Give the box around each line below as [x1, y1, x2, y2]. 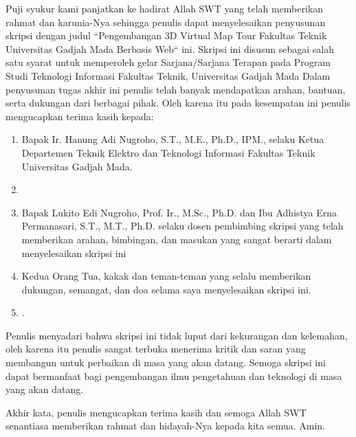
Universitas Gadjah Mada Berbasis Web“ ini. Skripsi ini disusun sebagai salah [5, 41, 334, 56]
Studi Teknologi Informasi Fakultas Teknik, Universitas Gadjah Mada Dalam [5, 68, 331, 82]
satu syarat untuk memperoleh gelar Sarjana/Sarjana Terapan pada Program [5, 55, 331, 69]
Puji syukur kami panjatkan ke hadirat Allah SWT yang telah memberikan [5, 1, 324, 15]
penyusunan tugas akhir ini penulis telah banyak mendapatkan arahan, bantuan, [5, 82, 346, 96]
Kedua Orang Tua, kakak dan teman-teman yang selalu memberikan [21, 269, 311, 283]
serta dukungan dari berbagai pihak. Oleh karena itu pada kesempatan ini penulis [5, 96, 351, 110]
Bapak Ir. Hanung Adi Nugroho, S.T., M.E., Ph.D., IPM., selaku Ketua [21, 132, 324, 146]
